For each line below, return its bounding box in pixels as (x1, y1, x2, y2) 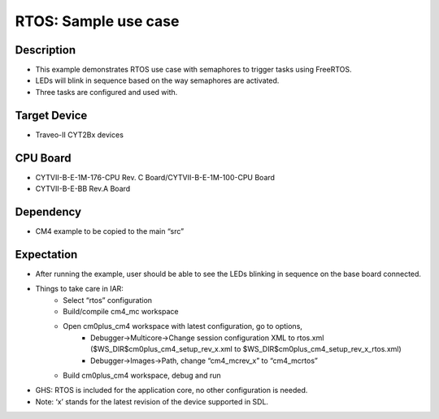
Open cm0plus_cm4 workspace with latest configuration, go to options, (63, 322, 302, 331)
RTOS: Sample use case (15, 12, 180, 30)
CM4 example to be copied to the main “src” (35, 226, 185, 235)
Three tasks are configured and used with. (35, 87, 178, 97)
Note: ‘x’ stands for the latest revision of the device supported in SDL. (35, 396, 268, 406)
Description (15, 43, 76, 57)
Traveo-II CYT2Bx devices (35, 130, 124, 140)
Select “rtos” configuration (63, 295, 153, 305)
